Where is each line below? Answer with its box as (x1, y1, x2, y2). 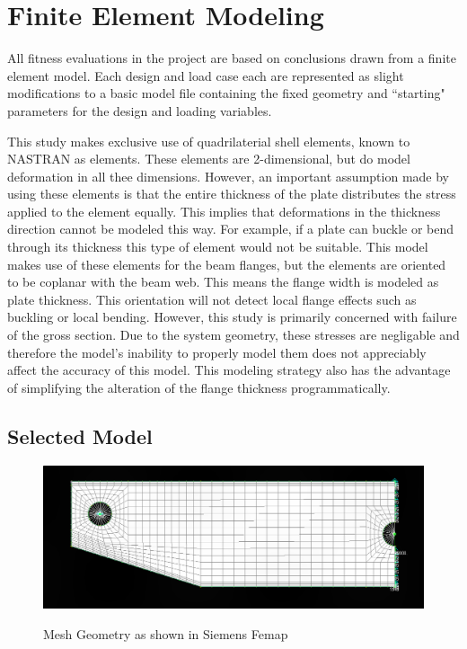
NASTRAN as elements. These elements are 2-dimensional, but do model (7, 149, 410, 168)
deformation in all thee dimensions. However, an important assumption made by (7, 166, 449, 185)
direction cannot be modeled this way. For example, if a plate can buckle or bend (7, 219, 454, 238)
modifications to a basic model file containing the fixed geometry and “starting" (7, 84, 445, 102)
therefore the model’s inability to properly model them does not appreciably (7, 342, 427, 361)
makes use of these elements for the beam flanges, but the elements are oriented (7, 254, 446, 273)
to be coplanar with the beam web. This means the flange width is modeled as (7, 272, 439, 291)
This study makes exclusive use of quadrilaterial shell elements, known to (7, 131, 410, 150)
